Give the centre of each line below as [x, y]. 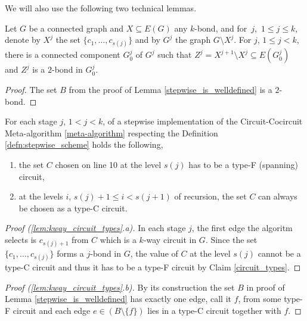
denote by [23, 40]
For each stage [31, 121]
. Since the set [231, 239]
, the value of [154, 253]
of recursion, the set [210, 196]
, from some [260, 299]
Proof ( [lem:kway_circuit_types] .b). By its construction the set [120, 287]
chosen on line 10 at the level [108, 164]
